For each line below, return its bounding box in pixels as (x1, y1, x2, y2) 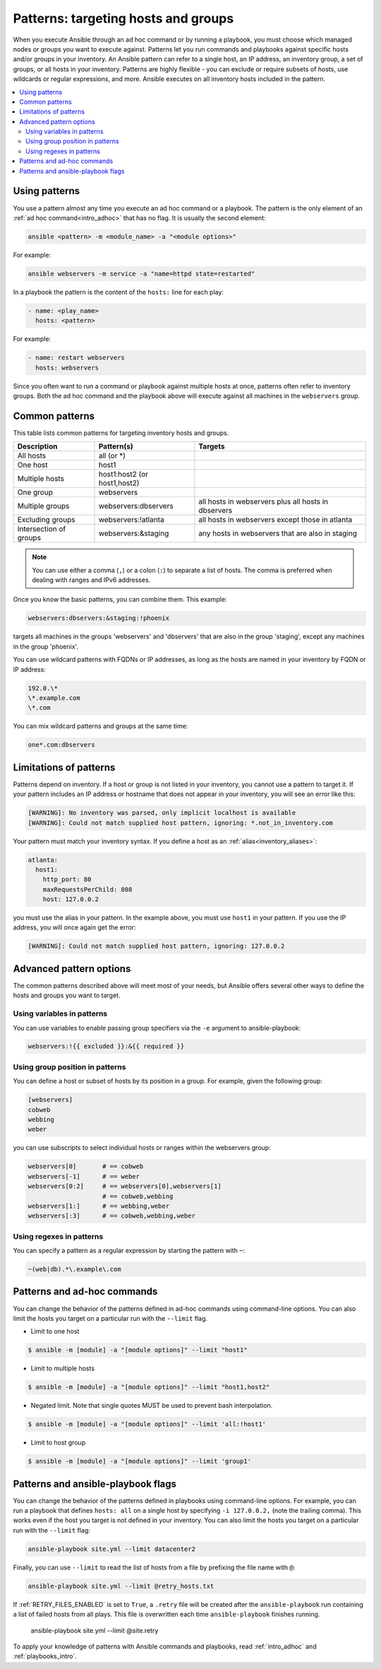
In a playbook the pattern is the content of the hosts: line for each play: (13, 287, 224, 296)
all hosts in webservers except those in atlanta (198, 515, 353, 525)
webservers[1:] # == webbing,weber (28, 1201, 169, 1210)
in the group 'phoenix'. (13, 642, 79, 651)
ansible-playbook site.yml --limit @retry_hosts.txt (28, 1582, 214, 1590)
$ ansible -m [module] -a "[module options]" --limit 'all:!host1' (28, 1420, 267, 1428)
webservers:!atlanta (98, 515, 165, 525)
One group (17, 487, 53, 497)
